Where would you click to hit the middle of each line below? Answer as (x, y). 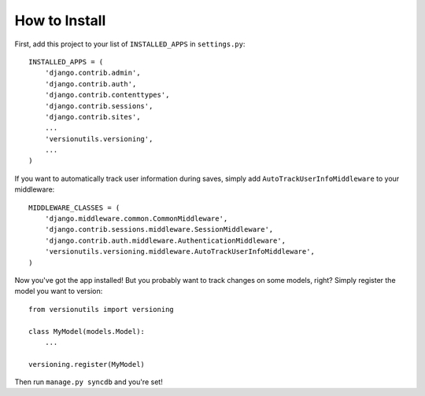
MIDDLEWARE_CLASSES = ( (74, 207)
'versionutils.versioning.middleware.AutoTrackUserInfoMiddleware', (179, 252)
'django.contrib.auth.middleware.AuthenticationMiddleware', (165, 240)
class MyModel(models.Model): (87, 331)
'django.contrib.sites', (92, 117)
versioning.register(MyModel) (87, 364)
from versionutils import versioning (102, 309)
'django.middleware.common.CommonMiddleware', (136, 219)
